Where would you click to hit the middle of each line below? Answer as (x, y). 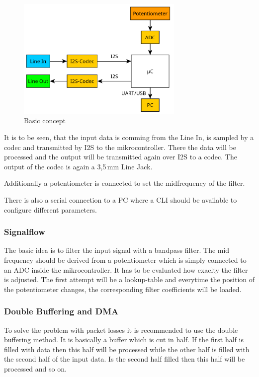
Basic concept (45, 120)
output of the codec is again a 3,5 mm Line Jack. (78, 166)
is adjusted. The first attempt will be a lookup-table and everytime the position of (129, 279)
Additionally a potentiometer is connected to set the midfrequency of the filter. (125, 183)
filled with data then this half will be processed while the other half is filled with (127, 349)
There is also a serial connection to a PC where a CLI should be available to (121, 199)
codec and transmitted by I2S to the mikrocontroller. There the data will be (120, 147)
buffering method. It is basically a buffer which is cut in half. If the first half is (124, 339)
